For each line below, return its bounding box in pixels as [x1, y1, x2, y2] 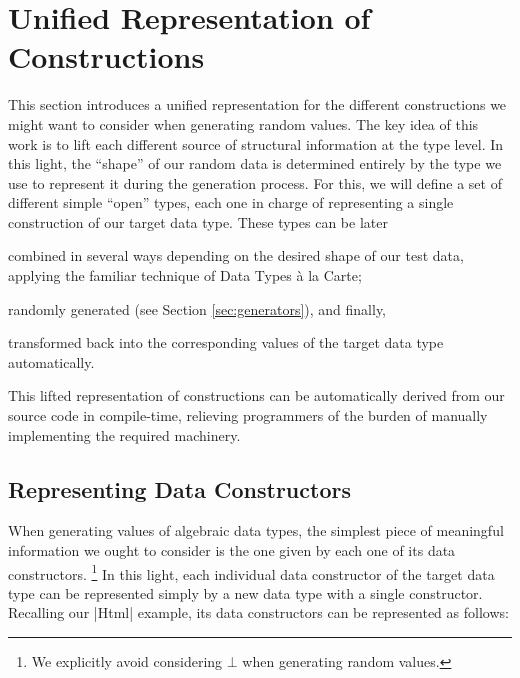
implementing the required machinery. [8, 424, 241, 445]
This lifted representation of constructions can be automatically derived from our [8, 385, 505, 406]
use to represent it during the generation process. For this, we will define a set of [8, 172, 502, 193]
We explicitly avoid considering [31, 651, 223, 672]
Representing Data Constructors [8, 473, 351, 504]
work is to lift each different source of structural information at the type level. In [8, 133, 504, 154]
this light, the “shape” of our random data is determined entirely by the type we [8, 153, 502, 174]
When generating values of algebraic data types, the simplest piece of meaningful [8, 520, 504, 541]
